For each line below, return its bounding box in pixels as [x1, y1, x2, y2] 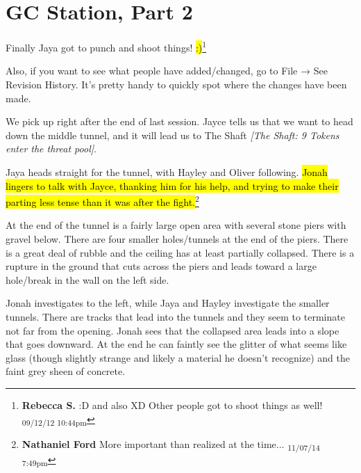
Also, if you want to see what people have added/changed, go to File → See [6, 63, 328, 78]
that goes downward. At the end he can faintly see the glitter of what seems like [6, 337, 347, 351]
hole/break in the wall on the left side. [6, 272, 169, 287]
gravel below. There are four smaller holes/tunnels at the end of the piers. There [6, 231, 349, 246]
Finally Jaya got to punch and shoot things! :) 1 [6, 38, 207, 54]
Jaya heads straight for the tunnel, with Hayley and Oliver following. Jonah [6, 164, 328, 179]
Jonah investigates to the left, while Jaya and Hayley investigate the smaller [6, 296, 330, 310]
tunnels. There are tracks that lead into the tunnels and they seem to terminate [6, 309, 345, 323]
